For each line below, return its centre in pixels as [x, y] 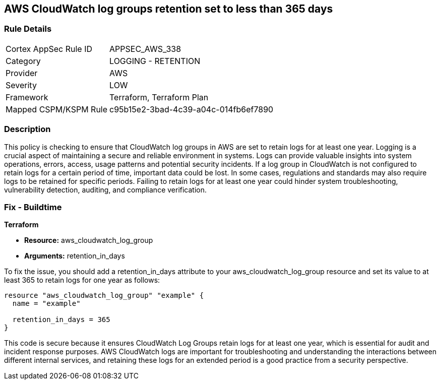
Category [23, 61]
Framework [27, 97]
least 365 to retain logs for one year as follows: [82, 280]
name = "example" [46, 304]
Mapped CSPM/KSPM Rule [57, 109]
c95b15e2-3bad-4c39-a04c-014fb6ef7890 [192, 109]
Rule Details [28, 29]
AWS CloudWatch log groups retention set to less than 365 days [169, 9]
